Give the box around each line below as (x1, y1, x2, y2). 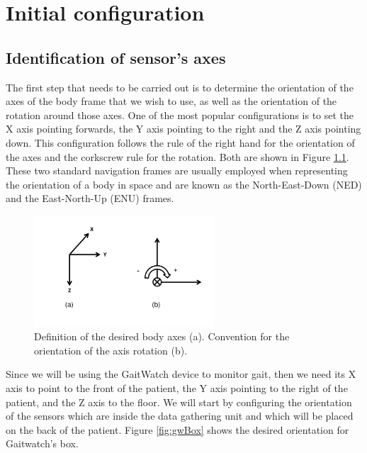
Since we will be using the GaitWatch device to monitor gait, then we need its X (6, 367, 356, 381)
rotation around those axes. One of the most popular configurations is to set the (6, 107, 354, 122)
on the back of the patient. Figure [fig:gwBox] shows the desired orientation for (6, 422, 349, 437)
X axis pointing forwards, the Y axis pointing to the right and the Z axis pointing (6, 121, 361, 136)
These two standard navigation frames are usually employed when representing (6, 163, 348, 178)
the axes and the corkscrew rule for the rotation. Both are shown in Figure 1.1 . (6, 149, 349, 164)
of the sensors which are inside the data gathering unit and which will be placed (6, 408, 354, 423)
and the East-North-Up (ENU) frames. (6, 191, 174, 206)
